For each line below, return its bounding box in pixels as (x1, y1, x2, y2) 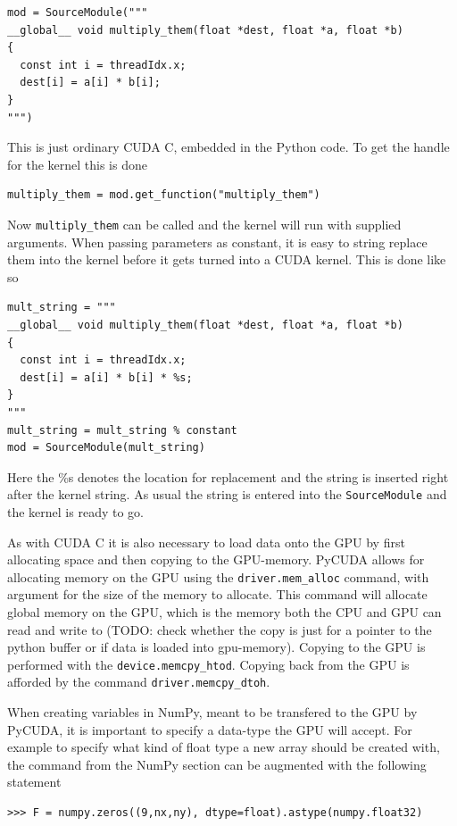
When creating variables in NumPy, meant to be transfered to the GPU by (7, 703, 418, 722)
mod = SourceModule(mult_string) (7, 441, 205, 455)
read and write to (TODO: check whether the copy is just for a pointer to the (7, 620, 432, 638)
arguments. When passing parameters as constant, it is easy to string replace (7, 232, 428, 251)
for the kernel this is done (7, 154, 147, 173)
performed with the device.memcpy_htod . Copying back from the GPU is (7, 655, 410, 673)
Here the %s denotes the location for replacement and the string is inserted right (7, 467, 449, 486)
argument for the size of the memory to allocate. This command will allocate (7, 585, 428, 604)
